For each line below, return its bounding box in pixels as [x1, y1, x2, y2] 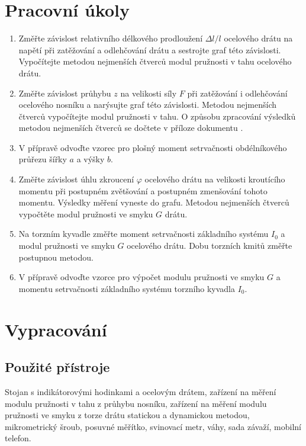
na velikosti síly [120, 86, 177, 99]
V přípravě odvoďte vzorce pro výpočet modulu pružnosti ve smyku [18, 271, 265, 283]
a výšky [76, 153, 105, 165]
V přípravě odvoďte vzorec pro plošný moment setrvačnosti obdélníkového [18, 141, 287, 153]
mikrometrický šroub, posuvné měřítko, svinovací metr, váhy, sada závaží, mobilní [5, 420, 302, 432]
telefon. [5, 432, 31, 444]
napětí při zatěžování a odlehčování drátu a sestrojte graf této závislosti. [18, 43, 281, 56]
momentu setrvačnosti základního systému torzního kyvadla [18, 282, 235, 294]
